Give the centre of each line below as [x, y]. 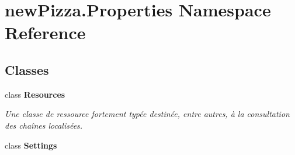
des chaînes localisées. [44, 125]
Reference [45, 32]
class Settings [31, 145]
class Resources [35, 94]
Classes [27, 69]
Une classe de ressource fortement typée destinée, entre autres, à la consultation [147, 114]
